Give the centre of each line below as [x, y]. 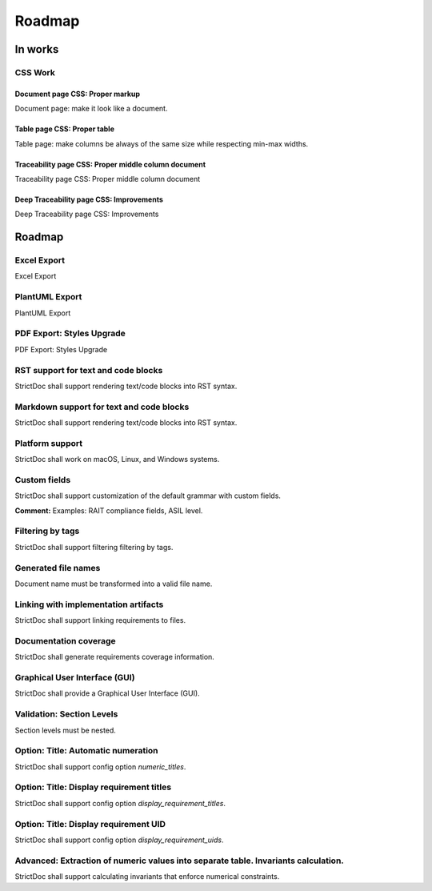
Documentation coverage [65, 640]
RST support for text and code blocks [89, 370]
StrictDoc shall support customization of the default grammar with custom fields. [148, 496]
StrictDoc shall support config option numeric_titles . [100, 767]
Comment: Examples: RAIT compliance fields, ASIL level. [109, 510]
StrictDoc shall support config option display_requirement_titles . [120, 803]
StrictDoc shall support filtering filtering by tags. [94, 547]
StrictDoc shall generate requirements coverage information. [115, 657]
